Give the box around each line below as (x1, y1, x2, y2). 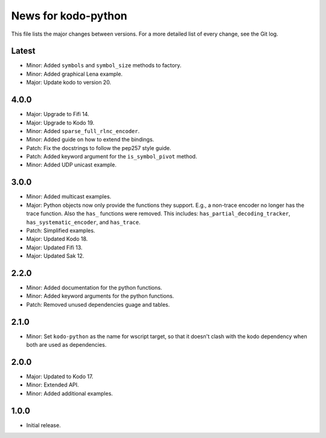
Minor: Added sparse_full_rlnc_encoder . (26, 127, 140, 134)
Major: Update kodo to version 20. (26, 79, 112, 86)
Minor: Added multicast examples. (26, 193, 112, 200)
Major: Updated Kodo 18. (26, 235, 88, 243)
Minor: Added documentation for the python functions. (26, 284, 162, 292)
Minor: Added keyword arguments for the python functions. (26, 292, 174, 299)
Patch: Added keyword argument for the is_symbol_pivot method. (26, 153, 197, 160)
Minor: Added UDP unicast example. (26, 161, 117, 169)
